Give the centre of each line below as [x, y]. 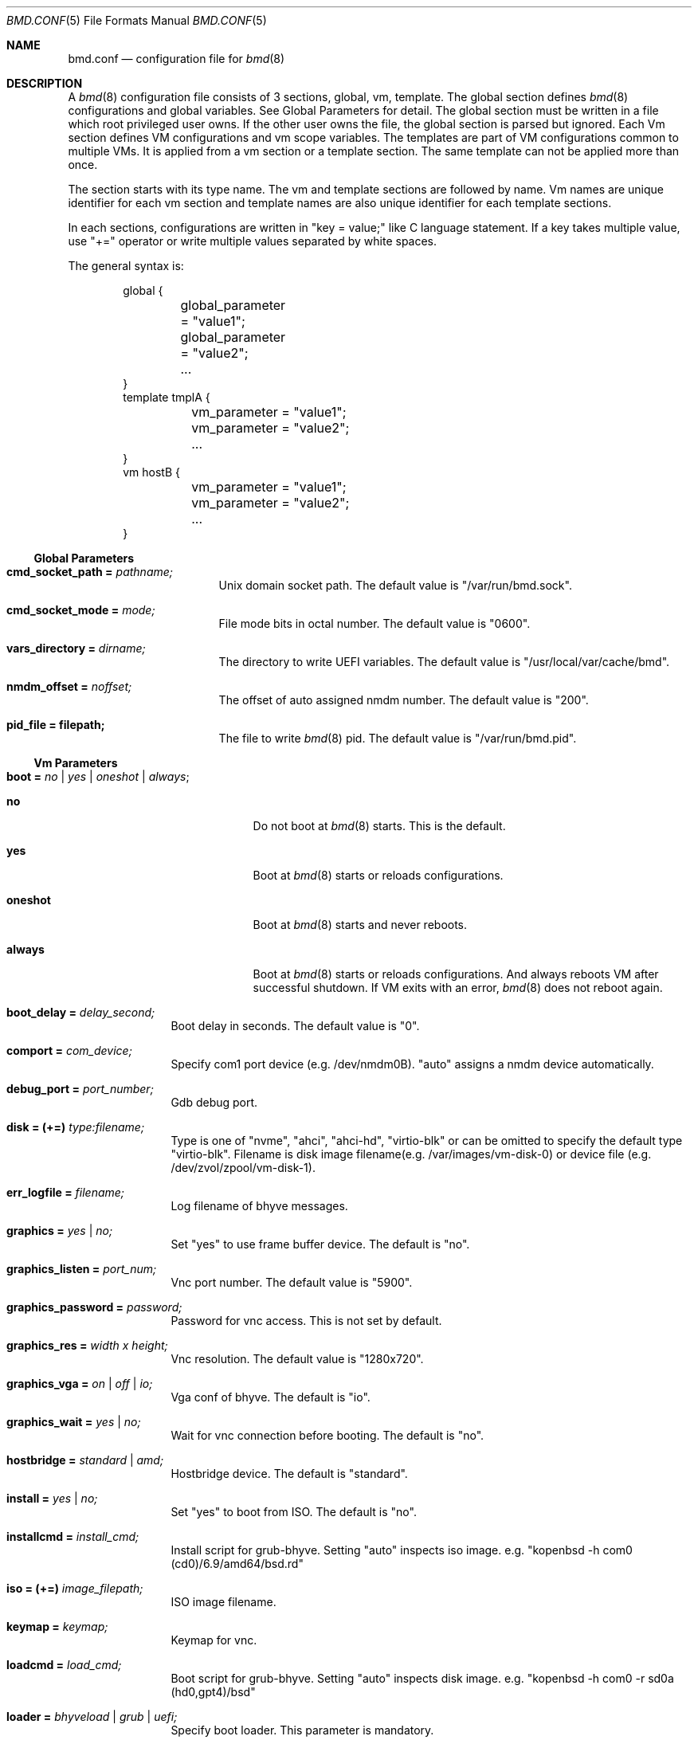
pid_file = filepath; [56, 725]
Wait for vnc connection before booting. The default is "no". [327, 1435]
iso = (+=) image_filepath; [75, 1588]
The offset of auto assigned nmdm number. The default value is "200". [404, 700]
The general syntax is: [126, 266]
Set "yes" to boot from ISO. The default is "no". [294, 1512]
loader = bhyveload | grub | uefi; [92, 1716]
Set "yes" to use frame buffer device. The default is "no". [320, 1244]
